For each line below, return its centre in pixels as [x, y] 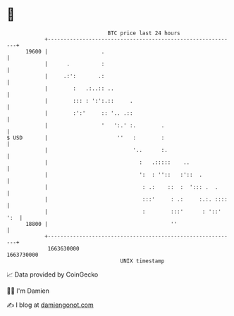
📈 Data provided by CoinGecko [53, 274]
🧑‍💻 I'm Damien [28, 291]
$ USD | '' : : [86, 138]
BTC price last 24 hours [144, 33]
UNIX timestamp [142, 261]
